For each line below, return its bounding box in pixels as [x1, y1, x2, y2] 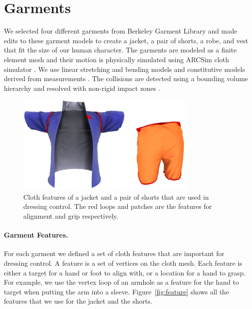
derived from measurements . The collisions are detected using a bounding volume [4, 73, 248, 84]
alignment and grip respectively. [23, 210, 118, 221]
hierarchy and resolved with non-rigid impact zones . [4, 83, 160, 93]
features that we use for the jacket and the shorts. [4, 296, 152, 306]
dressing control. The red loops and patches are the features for [23, 201, 212, 211]
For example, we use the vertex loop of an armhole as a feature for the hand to [4, 277, 239, 287]
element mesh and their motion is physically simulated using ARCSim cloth [4, 54, 229, 64]
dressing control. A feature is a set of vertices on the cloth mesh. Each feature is [4, 257, 242, 268]
